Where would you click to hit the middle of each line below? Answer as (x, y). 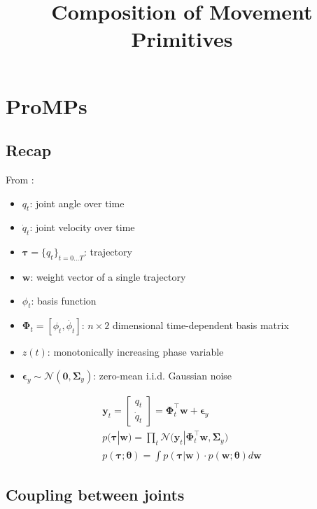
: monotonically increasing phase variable (135, 352)
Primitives (182, 39)
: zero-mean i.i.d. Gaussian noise (163, 375)
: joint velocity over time (82, 227)
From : (20, 179)
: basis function (64, 300)
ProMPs (47, 105)
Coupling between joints (95, 494)
